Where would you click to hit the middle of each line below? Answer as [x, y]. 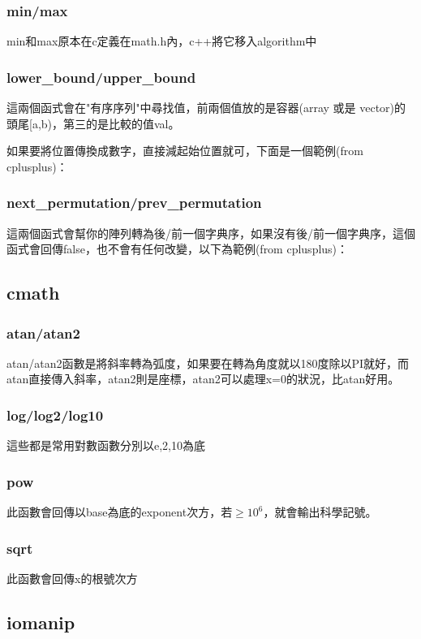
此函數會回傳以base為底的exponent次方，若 [120, 512]
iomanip [41, 622]
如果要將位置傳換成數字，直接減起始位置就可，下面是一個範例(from [185, 151]
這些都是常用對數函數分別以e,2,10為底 [106, 445]
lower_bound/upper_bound [101, 77]
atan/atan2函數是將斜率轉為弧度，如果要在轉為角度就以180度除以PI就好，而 [208, 363]
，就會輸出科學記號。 [320, 512]
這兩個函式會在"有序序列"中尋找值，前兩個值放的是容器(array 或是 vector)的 [206, 108]
